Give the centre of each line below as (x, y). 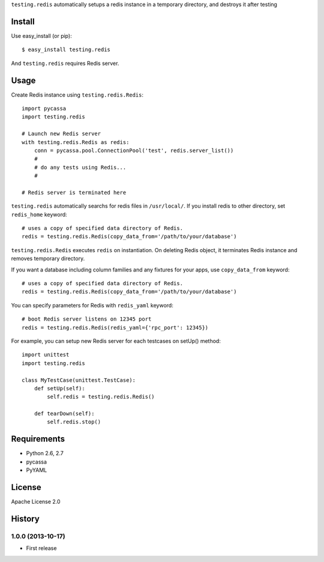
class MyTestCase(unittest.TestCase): (79, 380)
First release (41, 548)
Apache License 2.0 (36, 502)
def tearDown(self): (64, 414)
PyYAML (37, 470)
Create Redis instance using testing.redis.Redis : (77, 95)
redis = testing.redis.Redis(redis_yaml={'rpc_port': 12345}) (115, 328)
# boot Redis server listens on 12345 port (87, 319)
